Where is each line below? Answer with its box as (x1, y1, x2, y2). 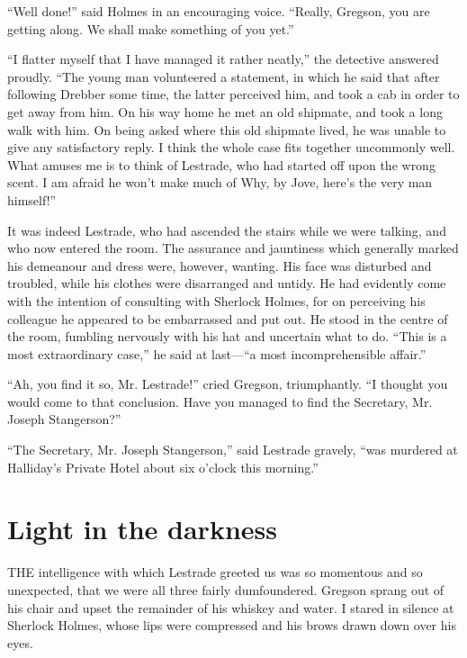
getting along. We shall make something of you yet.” (7, 19, 294, 38)
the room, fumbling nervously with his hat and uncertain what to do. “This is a (7, 327, 447, 346)
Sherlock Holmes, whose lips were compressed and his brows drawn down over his (7, 616, 456, 635)
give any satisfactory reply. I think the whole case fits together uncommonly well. (7, 138, 455, 157)
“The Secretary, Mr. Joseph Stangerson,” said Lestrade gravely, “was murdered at (7, 440, 458, 459)
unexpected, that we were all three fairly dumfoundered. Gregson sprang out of (7, 580, 445, 599)
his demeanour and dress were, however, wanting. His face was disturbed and (7, 256, 432, 275)
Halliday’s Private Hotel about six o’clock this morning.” (7, 457, 319, 476)
